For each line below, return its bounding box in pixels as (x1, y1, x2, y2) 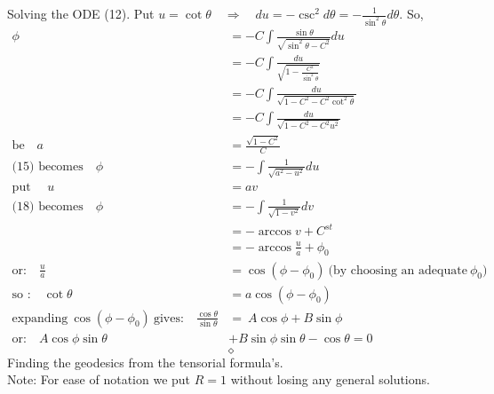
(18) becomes (12, 200, 84, 213)
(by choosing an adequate (328, 264, 467, 277)
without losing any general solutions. (230, 370, 430, 389)
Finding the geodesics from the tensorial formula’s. (7, 352, 283, 371)
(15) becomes (12, 160, 84, 173)
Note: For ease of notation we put (7, 370, 191, 389)
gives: (153, 311, 184, 325)
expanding (12, 311, 68, 325)
